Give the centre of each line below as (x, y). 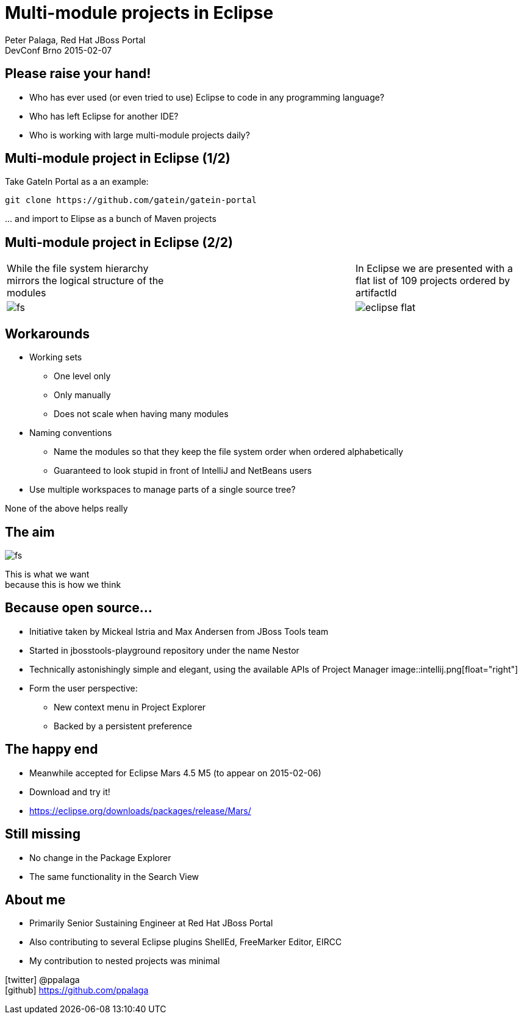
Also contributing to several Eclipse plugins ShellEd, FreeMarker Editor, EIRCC (186, 942)
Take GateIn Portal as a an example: (77, 182)
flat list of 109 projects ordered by (433, 281)
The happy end (52, 749)
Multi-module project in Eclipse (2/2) (119, 242)
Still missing (43, 834)
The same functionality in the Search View (114, 876)
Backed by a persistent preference (123, 726)
